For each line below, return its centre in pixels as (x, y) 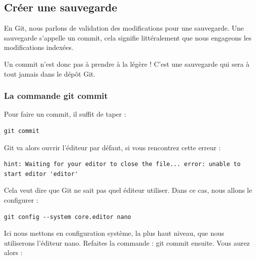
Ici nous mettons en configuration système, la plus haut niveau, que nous (114, 233)
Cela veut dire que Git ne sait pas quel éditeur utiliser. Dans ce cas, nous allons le (128, 190)
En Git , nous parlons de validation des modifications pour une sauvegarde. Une (124, 28)
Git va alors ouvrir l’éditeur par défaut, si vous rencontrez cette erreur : (112, 147)
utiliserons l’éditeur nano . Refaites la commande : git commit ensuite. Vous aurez (127, 242)
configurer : (21, 199)
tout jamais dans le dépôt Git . (50, 73)
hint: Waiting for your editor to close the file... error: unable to (122, 164)
